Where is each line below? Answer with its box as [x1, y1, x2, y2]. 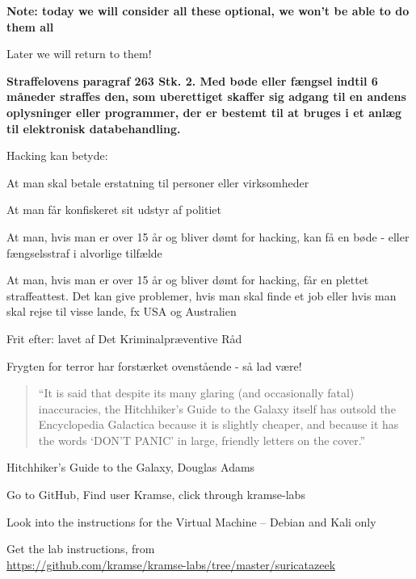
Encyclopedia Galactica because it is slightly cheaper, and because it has [38, 416, 399, 433]
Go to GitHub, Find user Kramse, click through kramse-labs [6, 486, 305, 503]
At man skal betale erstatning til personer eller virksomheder [6, 174, 309, 191]
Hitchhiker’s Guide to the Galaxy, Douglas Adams [6, 459, 255, 476]
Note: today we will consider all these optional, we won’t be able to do [6, 2, 410, 19]
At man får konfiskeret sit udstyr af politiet [6, 201, 221, 218]
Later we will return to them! [6, 45, 152, 62]
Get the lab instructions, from [6, 540, 155, 557]
